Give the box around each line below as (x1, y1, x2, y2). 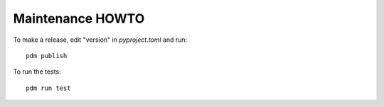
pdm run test (26, 84, 71, 92)
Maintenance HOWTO (13, 11, 145, 26)
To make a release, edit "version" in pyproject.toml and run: (13, 35, 188, 44)
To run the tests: (13, 67, 61, 76)
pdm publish (26, 52, 68, 60)
